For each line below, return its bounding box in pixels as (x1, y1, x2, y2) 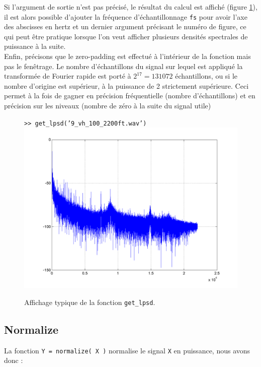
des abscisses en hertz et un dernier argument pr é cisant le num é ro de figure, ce (4, 21, 246, 32)
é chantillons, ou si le (175, 71, 238, 81)
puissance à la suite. (4, 41, 66, 51)
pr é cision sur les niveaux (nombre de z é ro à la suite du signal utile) (4, 100, 211, 110)
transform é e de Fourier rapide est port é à (4, 71, 131, 81)
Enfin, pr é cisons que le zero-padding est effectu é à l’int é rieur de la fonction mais (4, 51, 251, 62)
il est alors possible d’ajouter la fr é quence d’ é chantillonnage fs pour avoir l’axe (4, 11, 247, 22)
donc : (4, 355, 23, 365)
